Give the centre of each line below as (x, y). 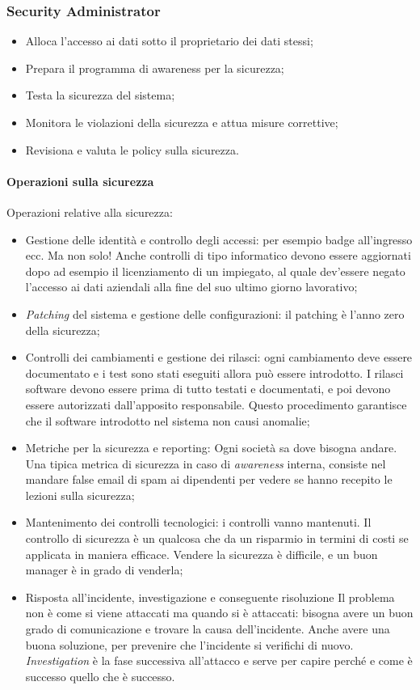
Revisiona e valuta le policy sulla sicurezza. (132, 149)
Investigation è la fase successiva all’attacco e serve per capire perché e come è (219, 660)
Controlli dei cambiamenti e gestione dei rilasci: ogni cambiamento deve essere (219, 357)
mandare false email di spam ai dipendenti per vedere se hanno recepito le (209, 479)
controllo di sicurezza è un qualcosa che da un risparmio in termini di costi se (217, 538)
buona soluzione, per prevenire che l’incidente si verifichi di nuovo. (189, 644)
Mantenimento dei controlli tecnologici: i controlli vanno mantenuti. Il (198, 522)
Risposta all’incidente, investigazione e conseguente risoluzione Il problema (210, 597)
